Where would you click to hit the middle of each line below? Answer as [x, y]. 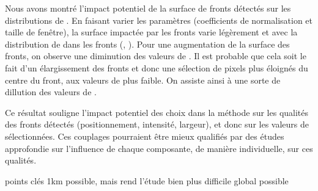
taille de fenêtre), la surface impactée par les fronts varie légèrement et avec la [151, 32]
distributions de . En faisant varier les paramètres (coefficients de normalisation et [159, 20]
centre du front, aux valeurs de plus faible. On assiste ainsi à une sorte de [143, 80]
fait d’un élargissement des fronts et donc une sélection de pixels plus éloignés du [157, 67]
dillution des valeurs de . [51, 92]
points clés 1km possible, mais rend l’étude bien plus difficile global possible [147, 180]
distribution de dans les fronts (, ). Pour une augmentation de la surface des [147, 44]
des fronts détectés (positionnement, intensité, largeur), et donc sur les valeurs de [157, 124]
